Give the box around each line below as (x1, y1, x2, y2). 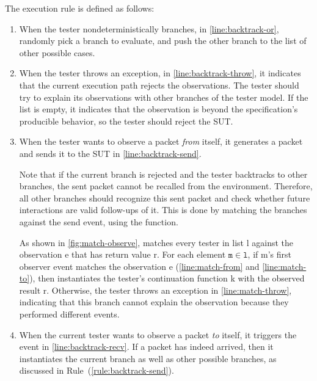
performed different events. (19, 308, 120, 321)
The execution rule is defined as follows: (5, 2, 155, 14)
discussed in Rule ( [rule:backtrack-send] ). (19, 364, 174, 377)
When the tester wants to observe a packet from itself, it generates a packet (19, 135, 303, 148)
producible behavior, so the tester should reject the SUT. (19, 114, 233, 127)
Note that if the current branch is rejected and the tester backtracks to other (19, 167, 308, 180)
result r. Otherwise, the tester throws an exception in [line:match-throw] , (19, 283, 292, 296)
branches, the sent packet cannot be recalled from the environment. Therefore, (19, 180, 313, 192)
